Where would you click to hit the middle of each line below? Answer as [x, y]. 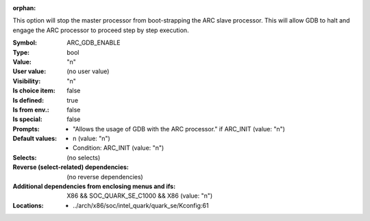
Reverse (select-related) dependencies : [71, 167]
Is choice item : [34, 91]
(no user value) [88, 71]
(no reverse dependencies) [105, 177]
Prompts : [26, 129]
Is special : [27, 119]
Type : [21, 52]
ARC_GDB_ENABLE [94, 43]
